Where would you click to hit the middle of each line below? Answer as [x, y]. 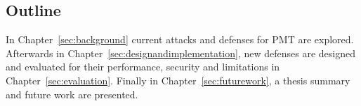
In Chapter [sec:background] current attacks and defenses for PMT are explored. [180, 39]
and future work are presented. [72, 94]
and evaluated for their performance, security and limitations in [143, 67]
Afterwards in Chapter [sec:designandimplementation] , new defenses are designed [181, 53]
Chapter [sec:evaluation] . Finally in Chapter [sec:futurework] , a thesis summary [178, 80]
